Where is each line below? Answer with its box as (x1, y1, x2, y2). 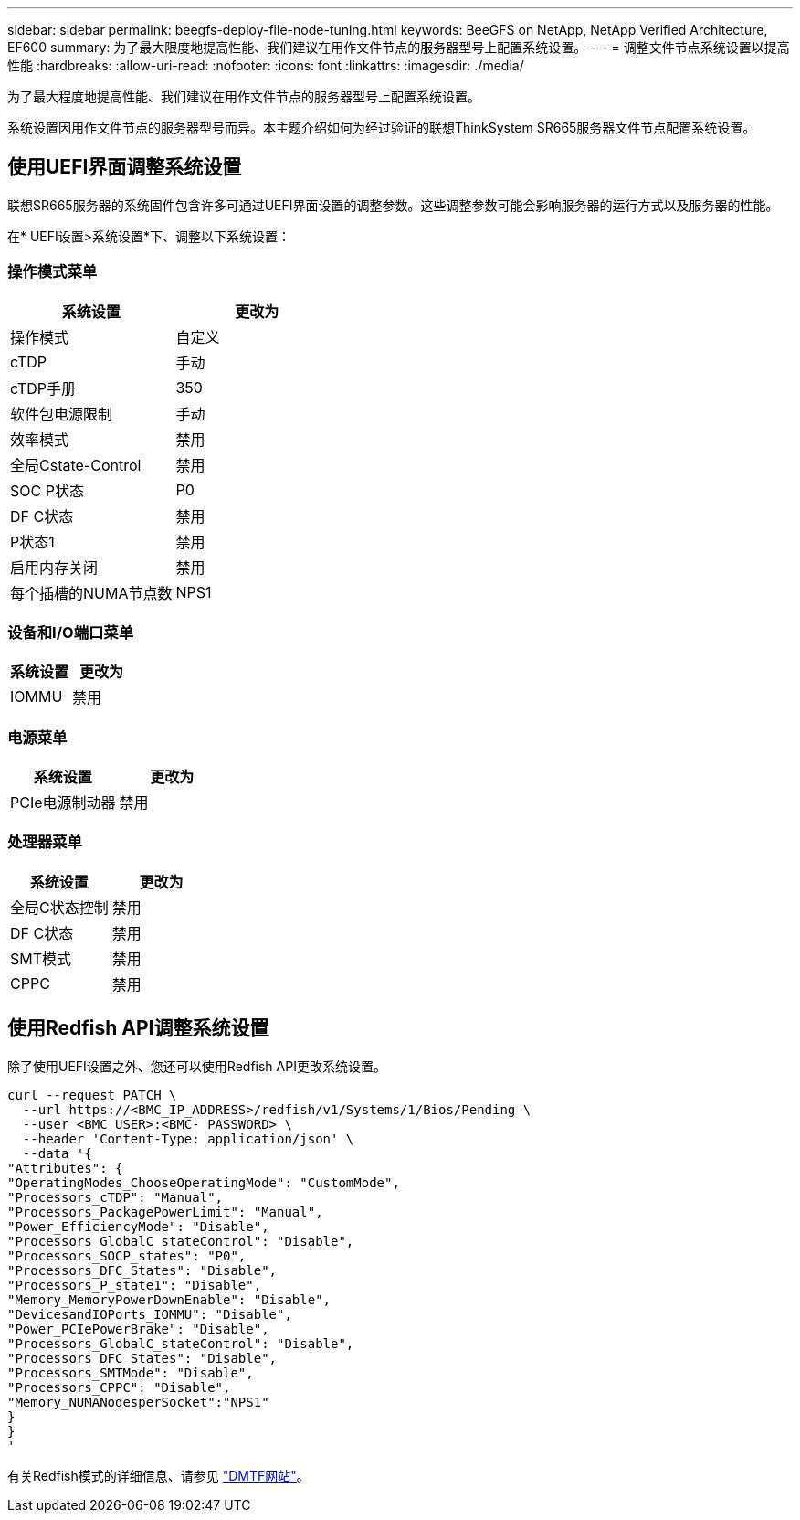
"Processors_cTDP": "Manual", (7, 1189, 224, 1205)
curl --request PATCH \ (7, 1087, 177, 1102)
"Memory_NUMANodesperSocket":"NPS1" (7, 1394, 269, 1409)
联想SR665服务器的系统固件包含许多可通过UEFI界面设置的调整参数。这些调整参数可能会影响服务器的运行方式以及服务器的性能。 (7, 197, 779, 213)
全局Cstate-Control (10, 455, 142, 474)
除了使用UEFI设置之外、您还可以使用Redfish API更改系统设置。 (7, 1058, 386, 1074)
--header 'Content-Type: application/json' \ (22, 1131, 354, 1146)
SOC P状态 (10, 481, 84, 500)
